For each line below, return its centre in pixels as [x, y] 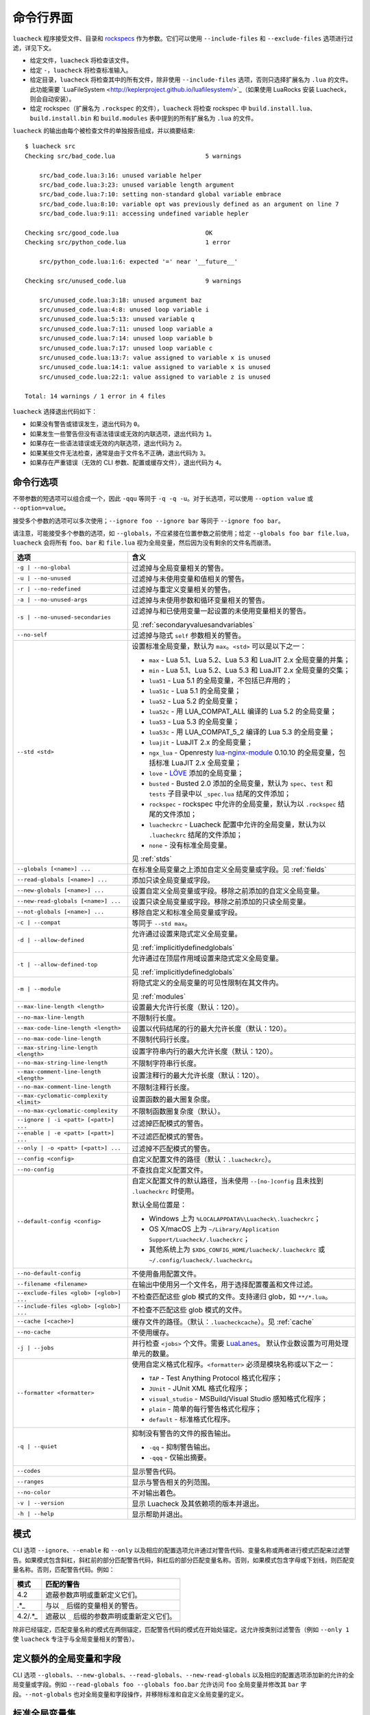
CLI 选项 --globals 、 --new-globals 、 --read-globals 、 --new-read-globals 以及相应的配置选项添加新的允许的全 [183, 1675]
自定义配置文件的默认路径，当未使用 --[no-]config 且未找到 [227, 1181]
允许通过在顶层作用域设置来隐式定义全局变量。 [208, 958]
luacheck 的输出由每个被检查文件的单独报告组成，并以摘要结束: [104, 131]
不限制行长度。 [156, 1017]
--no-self [32, 635]
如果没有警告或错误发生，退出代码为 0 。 [87, 424]
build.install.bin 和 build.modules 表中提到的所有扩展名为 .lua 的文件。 [144, 118]
